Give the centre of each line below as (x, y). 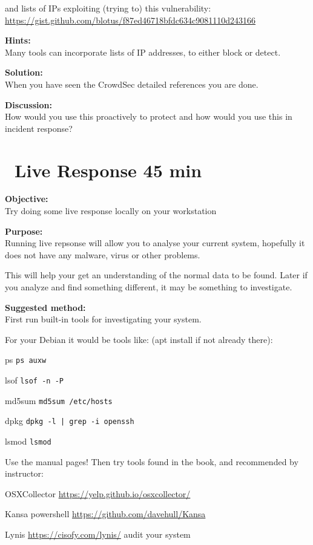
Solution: (24, 72)
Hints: (18, 40)
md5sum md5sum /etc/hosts (59, 400)
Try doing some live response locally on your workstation (111, 211)
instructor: (24, 473)
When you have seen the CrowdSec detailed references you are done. (132, 84)
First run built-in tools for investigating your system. (103, 319)
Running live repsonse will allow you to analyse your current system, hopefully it (155, 243)
